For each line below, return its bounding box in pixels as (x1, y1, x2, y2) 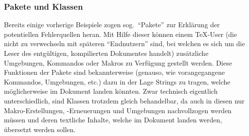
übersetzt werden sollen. (4, 124, 76, 134)
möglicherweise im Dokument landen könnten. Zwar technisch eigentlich (4, 86, 218, 96)
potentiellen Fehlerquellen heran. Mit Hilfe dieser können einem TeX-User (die (4, 29, 237, 39)
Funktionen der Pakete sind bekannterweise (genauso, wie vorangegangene (4, 67, 225, 77)
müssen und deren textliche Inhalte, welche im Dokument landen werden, (4, 115, 222, 125)
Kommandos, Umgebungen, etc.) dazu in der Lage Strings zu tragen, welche (4, 76, 231, 86)
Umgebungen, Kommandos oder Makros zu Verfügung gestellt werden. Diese (4, 57, 232, 68)
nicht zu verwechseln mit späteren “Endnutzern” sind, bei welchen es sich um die (4, 38, 245, 49)
